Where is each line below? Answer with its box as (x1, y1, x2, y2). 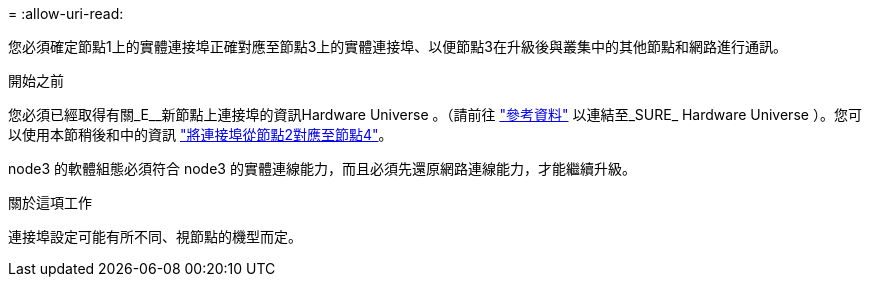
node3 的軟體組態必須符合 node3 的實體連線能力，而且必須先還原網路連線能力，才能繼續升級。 (8, 160, 636, 177)
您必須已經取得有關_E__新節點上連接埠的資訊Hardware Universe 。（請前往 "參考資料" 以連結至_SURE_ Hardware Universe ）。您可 (8, 106, 862, 123)
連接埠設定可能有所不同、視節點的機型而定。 (8, 228, 302, 245)
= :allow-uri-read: (8, 5, 124, 22)
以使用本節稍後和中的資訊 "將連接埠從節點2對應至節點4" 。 (8, 126, 393, 143)
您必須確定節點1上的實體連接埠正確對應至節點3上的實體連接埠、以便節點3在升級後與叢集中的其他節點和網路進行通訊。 (8, 38, 787, 55)
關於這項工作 (8, 194, 92, 211)
